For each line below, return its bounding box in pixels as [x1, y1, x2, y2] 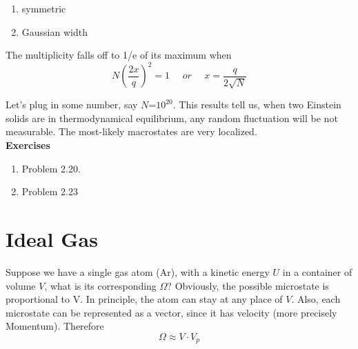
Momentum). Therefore [6, 319, 104, 333]
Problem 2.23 [21, 184, 78, 199]
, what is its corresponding [44, 278, 157, 292]
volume [6, 278, 36, 292]
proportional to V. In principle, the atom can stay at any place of [6, 292, 283, 306]
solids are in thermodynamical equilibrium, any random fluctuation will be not [6, 110, 338, 125]
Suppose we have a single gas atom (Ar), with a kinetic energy [6, 264, 270, 279]
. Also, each [291, 292, 341, 306]
